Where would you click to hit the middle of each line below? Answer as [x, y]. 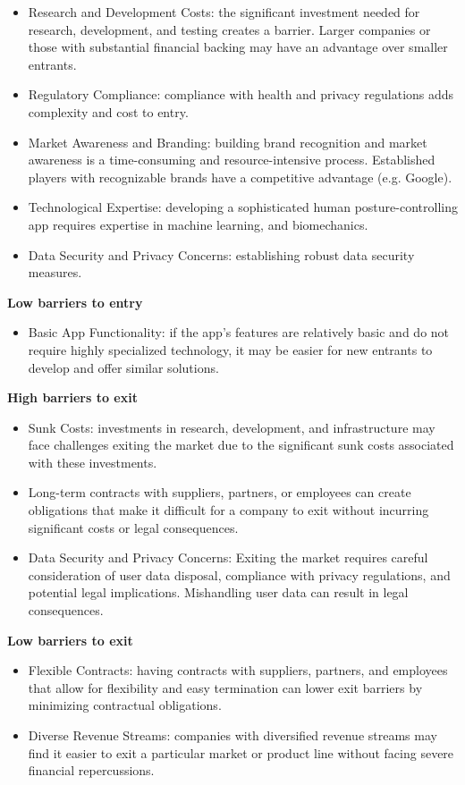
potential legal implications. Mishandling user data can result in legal [218, 592]
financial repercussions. [91, 770]
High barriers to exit [72, 397]
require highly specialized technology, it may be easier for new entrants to [230, 349]
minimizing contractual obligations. [125, 705]
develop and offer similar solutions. [123, 367]
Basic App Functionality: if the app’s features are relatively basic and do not [239, 332]
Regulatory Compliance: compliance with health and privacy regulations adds [241, 94]
